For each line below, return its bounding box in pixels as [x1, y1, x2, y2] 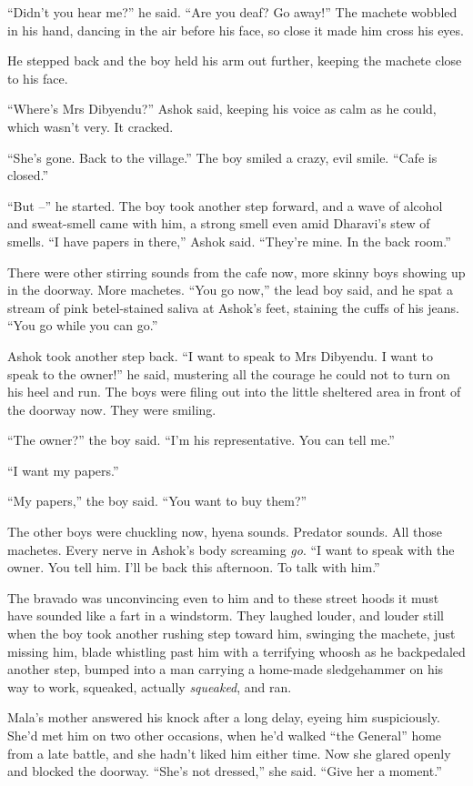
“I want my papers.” [7, 460, 119, 479]
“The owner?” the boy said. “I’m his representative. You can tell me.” [7, 430, 395, 449]
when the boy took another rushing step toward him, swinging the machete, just [7, 624, 456, 643]
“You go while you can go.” [7, 316, 158, 335]
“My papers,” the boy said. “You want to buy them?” [7, 491, 307, 510]
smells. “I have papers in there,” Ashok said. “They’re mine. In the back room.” [7, 231, 451, 250]
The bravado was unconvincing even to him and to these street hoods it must [7, 588, 439, 607]
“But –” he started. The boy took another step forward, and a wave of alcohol [7, 196, 443, 215]
